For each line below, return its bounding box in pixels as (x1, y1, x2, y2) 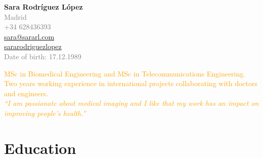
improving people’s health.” (4, 107, 86, 118)
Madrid (4, 11, 27, 22)
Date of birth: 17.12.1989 (4, 51, 81, 61)
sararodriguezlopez (4, 41, 62, 52)
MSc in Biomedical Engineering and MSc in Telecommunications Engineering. (4, 68, 246, 78)
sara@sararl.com (4, 31, 55, 42)
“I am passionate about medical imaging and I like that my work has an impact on (4, 98, 259, 108)
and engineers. (4, 88, 49, 98)
